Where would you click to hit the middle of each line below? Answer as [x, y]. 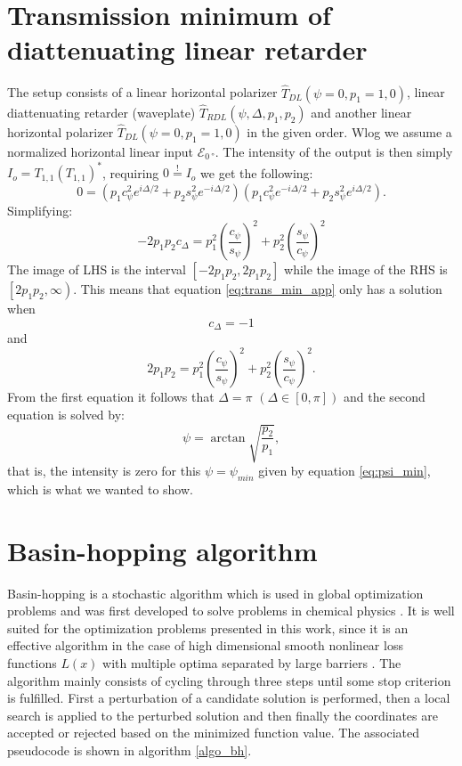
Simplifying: [40, 211]
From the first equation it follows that [111, 397]
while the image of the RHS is [366, 269]
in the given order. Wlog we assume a [349, 131]
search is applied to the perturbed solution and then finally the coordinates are [223, 715]
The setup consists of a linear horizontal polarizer [142, 92]
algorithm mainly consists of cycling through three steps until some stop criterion [229, 680]
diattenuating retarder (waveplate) [101, 112]
